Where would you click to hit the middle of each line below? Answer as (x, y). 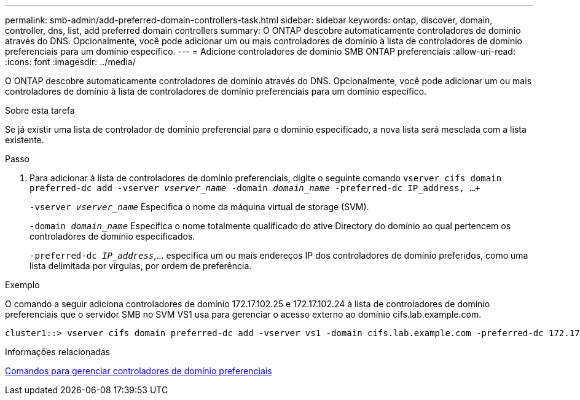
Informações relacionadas (57, 352)
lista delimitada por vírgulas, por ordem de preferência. (141, 266)
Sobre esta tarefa (40, 110)
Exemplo (22, 285)
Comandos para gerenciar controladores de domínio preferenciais (139, 371)
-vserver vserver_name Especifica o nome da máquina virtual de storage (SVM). (199, 207)
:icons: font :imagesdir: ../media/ (70, 62)
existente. (25, 140)
